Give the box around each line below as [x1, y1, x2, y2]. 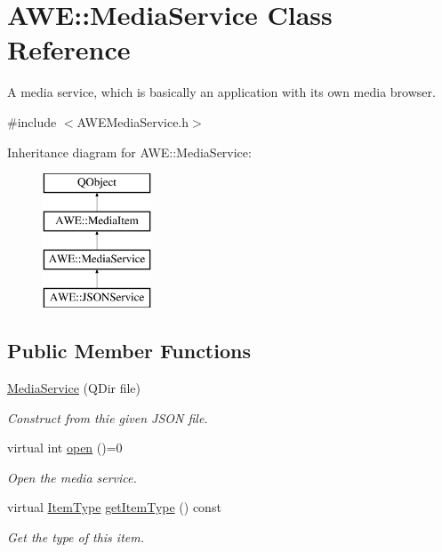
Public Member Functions [7, 337, 251, 364]
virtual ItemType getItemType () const [7, 498, 221, 516]
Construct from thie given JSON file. [7, 408, 208, 427]
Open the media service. [7, 468, 137, 486]
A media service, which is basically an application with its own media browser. [7, 83, 436, 101]
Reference [7, 31, 131, 68]
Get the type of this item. [7, 528, 144, 547]
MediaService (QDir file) [7, 379, 141, 397]
